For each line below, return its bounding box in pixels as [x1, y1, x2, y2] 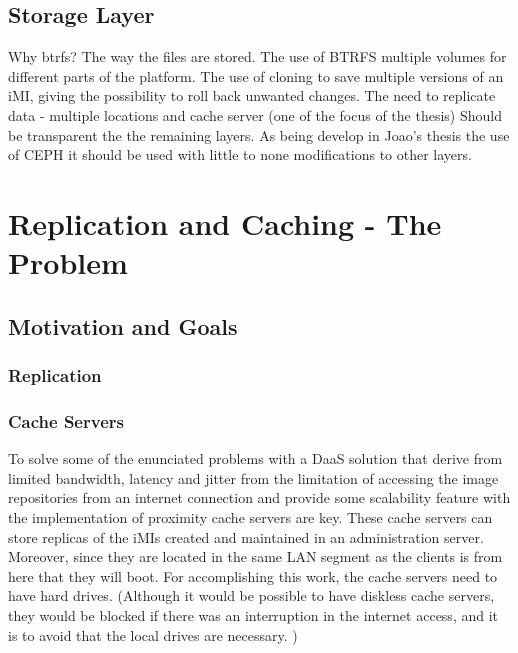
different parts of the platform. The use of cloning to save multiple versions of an [8, 65, 504, 86]
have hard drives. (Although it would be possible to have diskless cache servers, [8, 585, 495, 606]
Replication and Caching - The [8, 202, 442, 243]
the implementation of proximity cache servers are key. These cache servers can [8, 506, 493, 527]
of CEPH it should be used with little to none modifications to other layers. [8, 144, 472, 165]
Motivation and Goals [8, 310, 238, 341]
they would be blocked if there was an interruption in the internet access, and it [8, 604, 498, 625]
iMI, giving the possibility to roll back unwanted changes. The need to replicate [8, 85, 496, 106]
